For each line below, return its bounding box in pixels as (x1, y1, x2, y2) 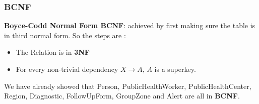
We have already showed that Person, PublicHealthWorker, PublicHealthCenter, (4, 80, 251, 91)
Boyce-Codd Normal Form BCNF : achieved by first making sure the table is (4, 20, 255, 31)
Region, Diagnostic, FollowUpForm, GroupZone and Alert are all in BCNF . (4, 90, 240, 101)
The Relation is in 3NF (16, 47, 90, 57)
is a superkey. (154, 64, 196, 74)
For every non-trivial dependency (16, 64, 118, 74)
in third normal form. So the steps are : (4, 30, 126, 40)
